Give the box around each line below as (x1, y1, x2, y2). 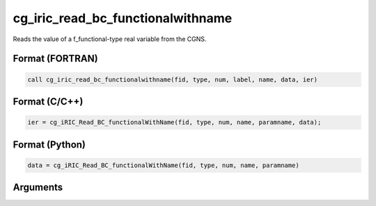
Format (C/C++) (13, 95, 84, 107)
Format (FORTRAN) (13, 53, 98, 65)
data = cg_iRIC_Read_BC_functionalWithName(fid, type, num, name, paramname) (27, 161, 299, 169)
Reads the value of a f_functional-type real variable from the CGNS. (13, 35, 207, 43)
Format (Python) (13, 138, 86, 150)
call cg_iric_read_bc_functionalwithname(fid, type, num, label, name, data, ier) (27, 75, 318, 84)
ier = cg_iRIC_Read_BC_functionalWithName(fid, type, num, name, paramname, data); (27, 118, 322, 127)
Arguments (13, 182, 63, 193)
